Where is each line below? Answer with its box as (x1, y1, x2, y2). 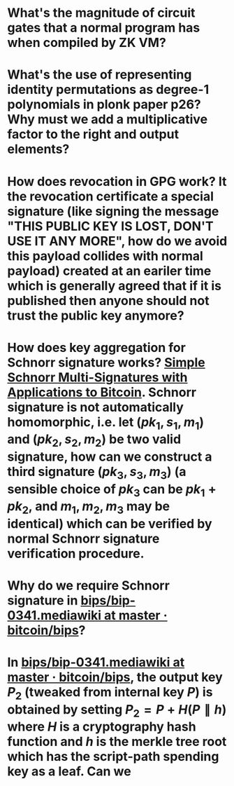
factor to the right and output (7, 126, 180, 142)
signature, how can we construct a (7, 449, 212, 464)
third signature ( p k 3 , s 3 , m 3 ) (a (7, 463, 187, 482)
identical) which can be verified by (7, 515, 212, 531)
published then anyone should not (7, 292, 210, 309)
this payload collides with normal (7, 248, 204, 264)
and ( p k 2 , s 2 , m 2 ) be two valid (7, 431, 182, 449)
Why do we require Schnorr (7, 577, 170, 593)
